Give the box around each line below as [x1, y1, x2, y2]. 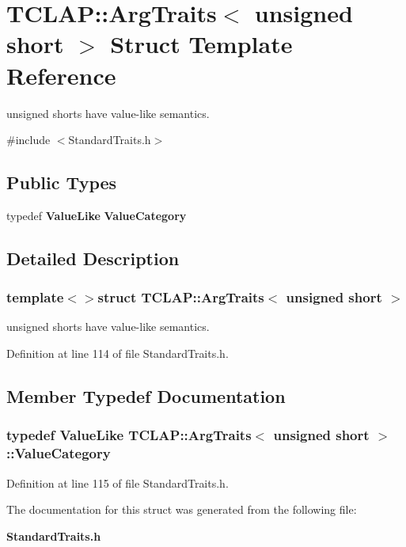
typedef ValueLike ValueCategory [6, 207, 187, 223]
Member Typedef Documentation [6, 384, 286, 408]
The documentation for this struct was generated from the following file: [6, 501, 357, 518]
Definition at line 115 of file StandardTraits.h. [6, 474, 229, 491]
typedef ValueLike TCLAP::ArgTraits [6, 425, 252, 445]
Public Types [6, 170, 117, 195]
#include [6, 131, 51, 148]
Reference [6, 59, 116, 91]
